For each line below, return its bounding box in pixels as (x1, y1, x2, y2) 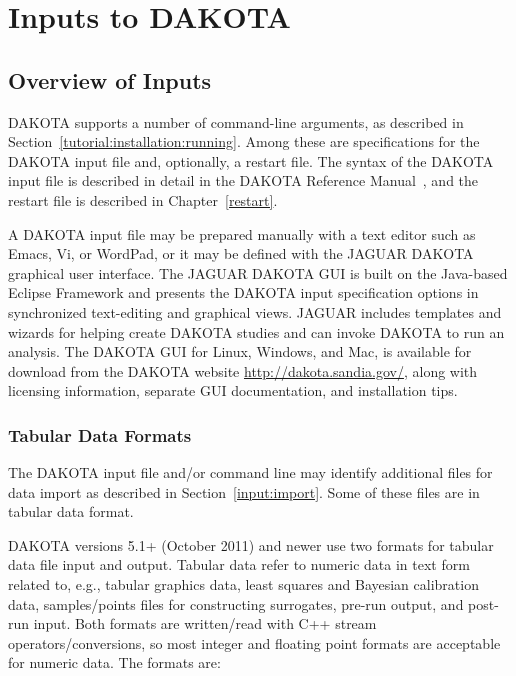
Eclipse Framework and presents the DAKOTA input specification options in (8, 282, 479, 303)
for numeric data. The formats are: (8, 652, 221, 673)
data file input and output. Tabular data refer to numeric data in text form (8, 554, 470, 575)
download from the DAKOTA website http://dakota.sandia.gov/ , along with (8, 360, 478, 381)
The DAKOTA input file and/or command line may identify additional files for (8, 462, 493, 483)
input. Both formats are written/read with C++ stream (33, 613, 377, 634)
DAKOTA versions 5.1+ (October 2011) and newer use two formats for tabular (8, 534, 494, 555)
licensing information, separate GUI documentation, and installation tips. (8, 380, 458, 401)
